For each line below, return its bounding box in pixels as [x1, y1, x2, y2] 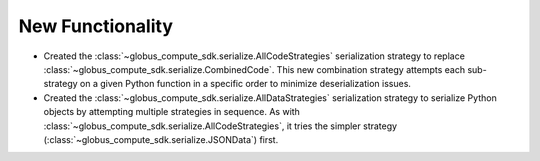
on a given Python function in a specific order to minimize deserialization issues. [80, 78, 412, 90]
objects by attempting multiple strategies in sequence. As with [43, 106, 300, 118]
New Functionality [18, 15, 174, 37]
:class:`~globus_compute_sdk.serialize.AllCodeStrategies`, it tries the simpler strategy [43, 120, 398, 132]
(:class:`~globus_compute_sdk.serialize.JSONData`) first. [43, 133, 279, 145]
